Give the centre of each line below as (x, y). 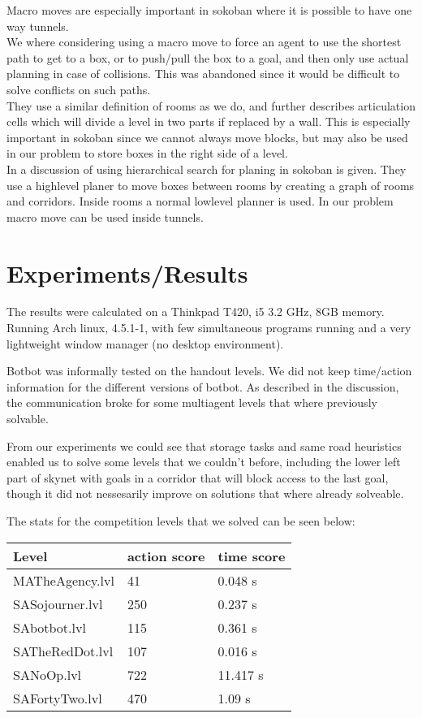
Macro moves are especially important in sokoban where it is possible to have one (209, 10)
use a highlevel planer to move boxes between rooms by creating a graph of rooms (211, 185)
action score (166, 556)
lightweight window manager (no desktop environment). (145, 343)
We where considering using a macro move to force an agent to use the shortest (204, 42)
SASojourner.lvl (58, 603)
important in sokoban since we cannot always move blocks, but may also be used (207, 137)
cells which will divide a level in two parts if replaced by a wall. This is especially (209, 121)
